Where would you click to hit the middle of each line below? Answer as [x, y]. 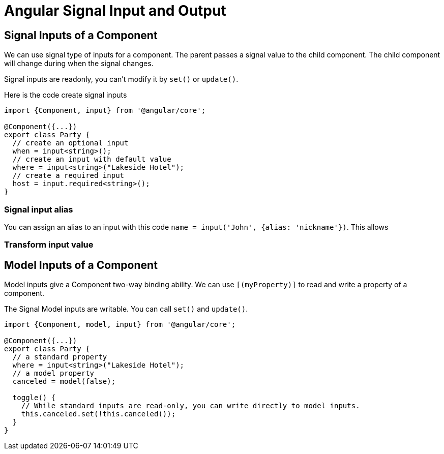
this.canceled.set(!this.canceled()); [98, 414]
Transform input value [49, 245]
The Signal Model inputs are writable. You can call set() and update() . [126, 309]
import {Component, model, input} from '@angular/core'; [120, 325]
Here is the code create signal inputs [66, 95]
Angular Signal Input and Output [115, 11]
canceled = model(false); [64, 382]
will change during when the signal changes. [79, 64]
